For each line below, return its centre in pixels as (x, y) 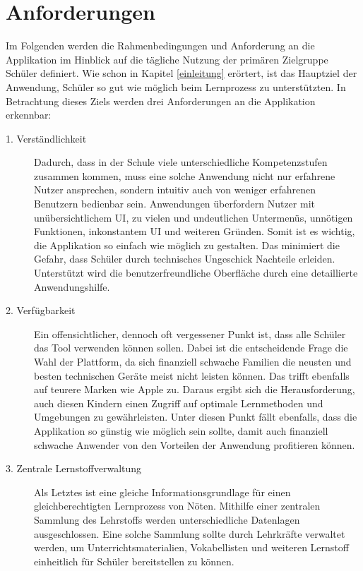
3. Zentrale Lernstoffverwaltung (74, 468)
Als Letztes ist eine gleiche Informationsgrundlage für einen (162, 492)
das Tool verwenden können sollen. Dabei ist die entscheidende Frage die (191, 348)
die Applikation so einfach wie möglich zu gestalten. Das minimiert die (187, 245)
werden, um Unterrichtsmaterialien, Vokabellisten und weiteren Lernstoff (191, 547)
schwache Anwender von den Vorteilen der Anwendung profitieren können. (195, 444)
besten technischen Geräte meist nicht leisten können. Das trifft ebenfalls (192, 375)
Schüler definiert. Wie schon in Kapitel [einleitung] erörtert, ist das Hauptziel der (181, 73)
